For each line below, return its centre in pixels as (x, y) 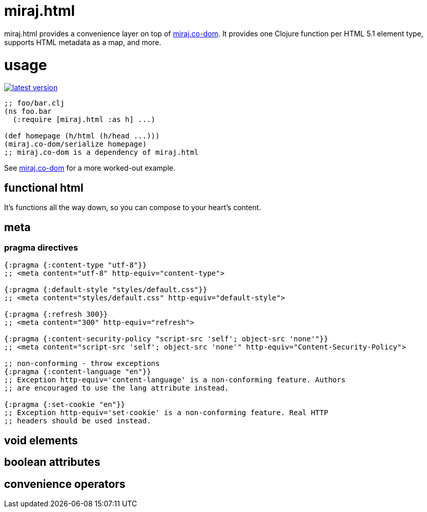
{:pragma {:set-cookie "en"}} (65, 405)
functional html (44, 188)
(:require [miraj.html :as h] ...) (84, 120)
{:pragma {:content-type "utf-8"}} (76, 265)
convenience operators (65, 484)
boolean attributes (52, 462)
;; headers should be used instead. (78, 421)
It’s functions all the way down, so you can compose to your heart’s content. (133, 208)
